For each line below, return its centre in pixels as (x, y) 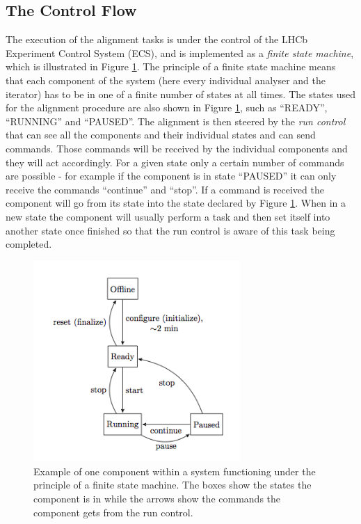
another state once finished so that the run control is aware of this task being (170, 230)
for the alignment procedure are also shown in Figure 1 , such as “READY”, (167, 108)
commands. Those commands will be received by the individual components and (177, 148)
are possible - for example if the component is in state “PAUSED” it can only (171, 176)
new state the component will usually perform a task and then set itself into (168, 216)
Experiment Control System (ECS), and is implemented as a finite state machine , (180, 53)
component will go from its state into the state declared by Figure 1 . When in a (176, 203)
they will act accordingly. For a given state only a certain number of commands (175, 162)
